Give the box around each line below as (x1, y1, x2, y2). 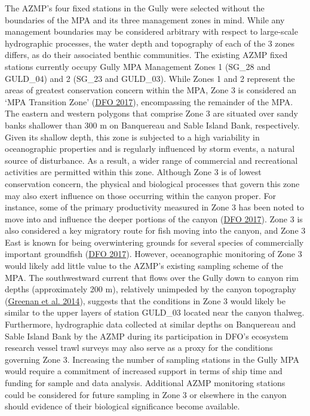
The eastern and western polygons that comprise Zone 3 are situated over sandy (5, 107, 299, 120)
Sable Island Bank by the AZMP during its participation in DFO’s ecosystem (5, 329, 288, 342)
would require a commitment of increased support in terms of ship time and (5, 365, 283, 377)
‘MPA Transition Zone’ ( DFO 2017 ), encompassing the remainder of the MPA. (5, 95, 293, 108)
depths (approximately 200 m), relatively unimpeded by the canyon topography (5, 283, 296, 295)
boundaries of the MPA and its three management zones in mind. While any (5, 13, 285, 26)
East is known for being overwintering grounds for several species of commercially (5, 235, 304, 248)
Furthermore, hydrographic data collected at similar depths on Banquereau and (5, 318, 296, 331)
